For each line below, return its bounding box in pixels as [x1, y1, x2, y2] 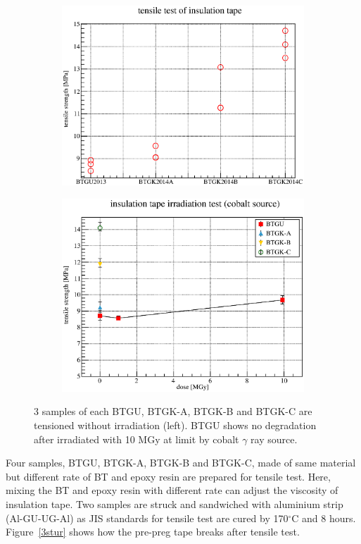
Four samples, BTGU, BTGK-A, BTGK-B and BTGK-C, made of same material [6, 455, 356, 470]
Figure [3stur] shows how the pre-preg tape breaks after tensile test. [6, 524, 300, 539]
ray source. [251, 431, 298, 446]
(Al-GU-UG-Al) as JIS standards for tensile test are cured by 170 [6, 510, 289, 525]
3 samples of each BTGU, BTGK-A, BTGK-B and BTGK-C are [34, 404, 312, 419]
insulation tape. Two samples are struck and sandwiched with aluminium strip [6, 497, 343, 512]
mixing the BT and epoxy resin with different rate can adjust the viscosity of [6, 483, 338, 497]
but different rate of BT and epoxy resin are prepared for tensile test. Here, [6, 469, 331, 483]
